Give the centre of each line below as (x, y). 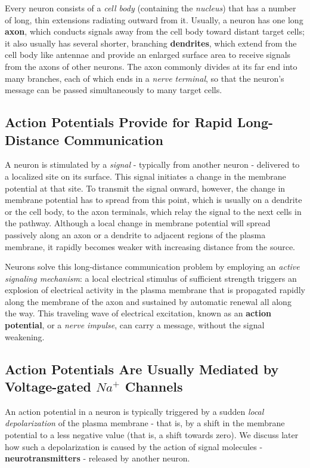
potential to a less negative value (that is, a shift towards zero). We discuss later (152, 435)
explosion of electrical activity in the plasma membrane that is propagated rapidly (155, 290)
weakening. (25, 336)
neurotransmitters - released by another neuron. (97, 458)
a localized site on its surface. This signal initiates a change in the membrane (145, 176)
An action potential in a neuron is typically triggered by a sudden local (134, 411)
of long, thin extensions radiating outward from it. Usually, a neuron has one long (154, 19)
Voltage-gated (48, 387)
